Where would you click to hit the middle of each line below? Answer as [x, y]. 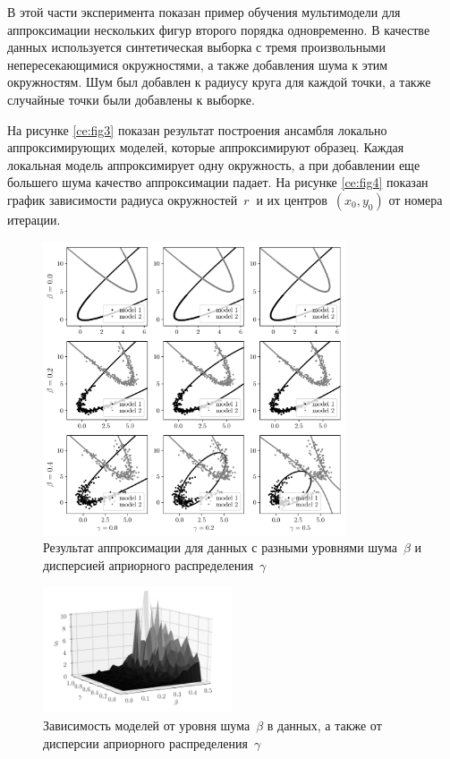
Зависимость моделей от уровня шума [147, 725]
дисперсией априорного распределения [149, 564]
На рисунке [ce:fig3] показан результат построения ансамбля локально [197, 129]
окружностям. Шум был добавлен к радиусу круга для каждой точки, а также [219, 82]
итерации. [34, 219]
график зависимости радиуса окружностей [123, 199]
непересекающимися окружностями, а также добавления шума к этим [198, 64]
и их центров [292, 199]
